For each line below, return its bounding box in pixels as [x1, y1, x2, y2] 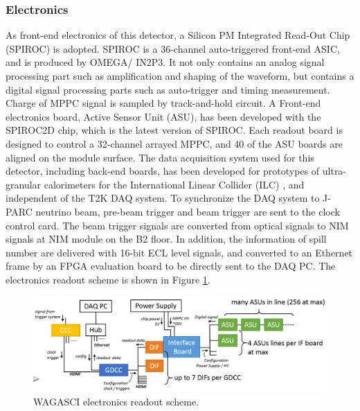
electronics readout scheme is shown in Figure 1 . [6, 272, 210, 286]
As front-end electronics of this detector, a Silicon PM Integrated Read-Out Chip [6, 28, 350, 42]
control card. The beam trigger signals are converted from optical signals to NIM [6, 218, 349, 232]
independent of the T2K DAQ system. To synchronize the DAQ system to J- [6, 191, 331, 205]
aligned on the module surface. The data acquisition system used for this [6, 150, 314, 164]
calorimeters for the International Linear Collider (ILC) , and [44, 177, 305, 191]
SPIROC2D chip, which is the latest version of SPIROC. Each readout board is [6, 123, 343, 137]
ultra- [322, 164, 347, 178]
